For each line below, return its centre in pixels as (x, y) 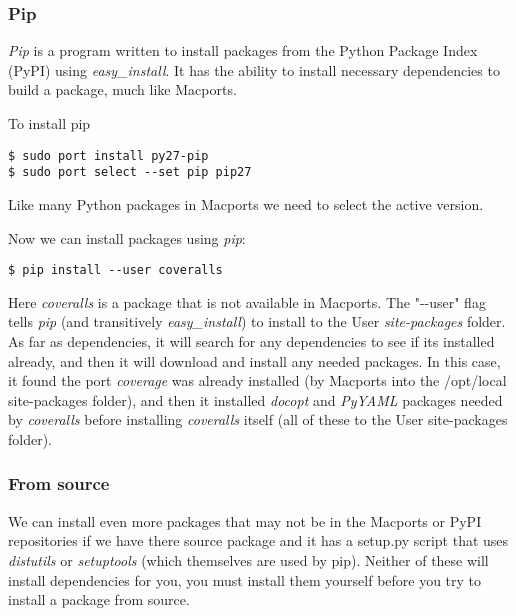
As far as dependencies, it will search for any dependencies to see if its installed (251, 340)
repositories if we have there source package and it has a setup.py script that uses (258, 540)
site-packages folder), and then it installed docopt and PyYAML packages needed (255, 399)
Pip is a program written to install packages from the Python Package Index (243, 50)
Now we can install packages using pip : (127, 237)
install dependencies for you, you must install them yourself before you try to (245, 579)
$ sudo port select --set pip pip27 (130, 172)
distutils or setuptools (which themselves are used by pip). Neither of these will (248, 559)
